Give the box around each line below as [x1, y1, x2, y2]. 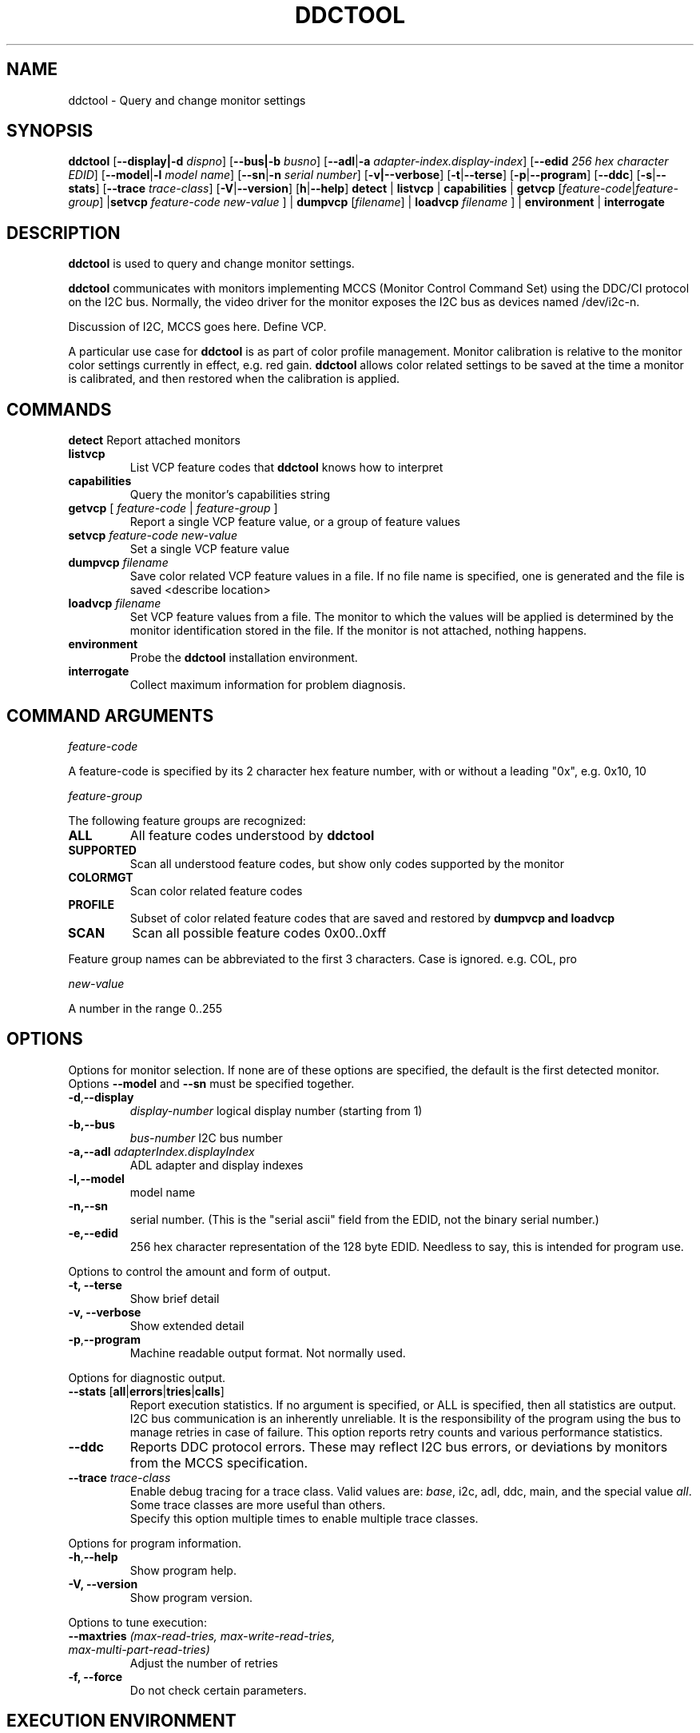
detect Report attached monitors [68, 433, 241, 448]
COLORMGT [68, 870, 133, 884]
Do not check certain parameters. [129, 1683, 307, 1697]
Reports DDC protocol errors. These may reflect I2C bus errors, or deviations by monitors [129, 1438, 668, 1455]
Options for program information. [68, 1536, 242, 1550]
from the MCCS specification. [129, 1454, 308, 1471]
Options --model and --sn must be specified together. [68, 1076, 355, 1090]
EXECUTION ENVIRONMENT [6, 1711, 237, 1731]
